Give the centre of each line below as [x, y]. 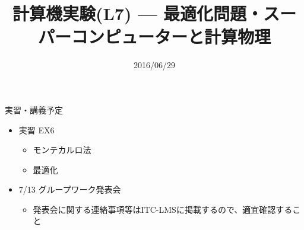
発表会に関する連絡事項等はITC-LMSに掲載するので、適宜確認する [163, 209]
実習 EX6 [37, 130]
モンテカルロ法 [62, 150]
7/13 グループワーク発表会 [70, 189]
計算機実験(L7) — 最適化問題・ [138, 13]
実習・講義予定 [34, 109]
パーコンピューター [113, 36]
